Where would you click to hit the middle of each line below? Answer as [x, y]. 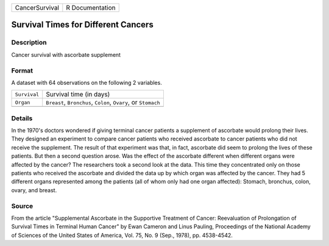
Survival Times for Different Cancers [82, 25]
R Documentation [91, 8]
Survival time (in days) [78, 95]
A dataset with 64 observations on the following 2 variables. [87, 82]
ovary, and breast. [34, 190]
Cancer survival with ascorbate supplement [66, 54]
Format [22, 70]
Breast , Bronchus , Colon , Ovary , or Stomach [103, 103]
